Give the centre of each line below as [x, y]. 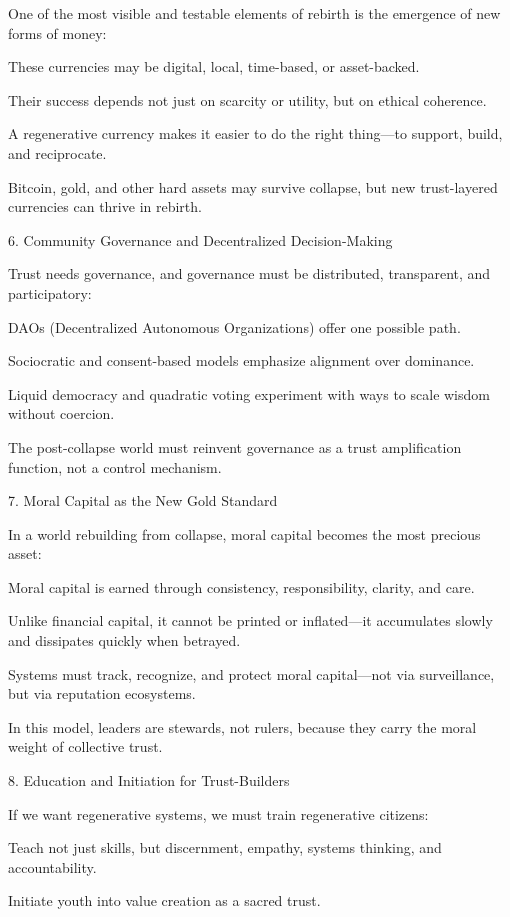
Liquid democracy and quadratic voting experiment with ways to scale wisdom [249, 393]
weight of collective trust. [85, 746]
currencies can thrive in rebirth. [105, 206]
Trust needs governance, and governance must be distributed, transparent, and [249, 273]
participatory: [50, 292]
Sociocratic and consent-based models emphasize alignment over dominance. [241, 360]
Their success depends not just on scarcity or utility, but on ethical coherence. [247, 99]
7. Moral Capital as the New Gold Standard [143, 500]
